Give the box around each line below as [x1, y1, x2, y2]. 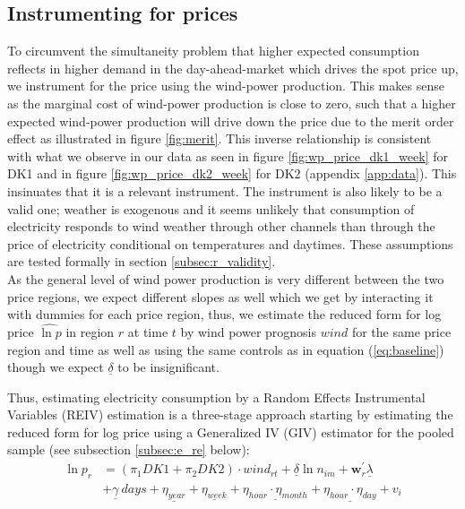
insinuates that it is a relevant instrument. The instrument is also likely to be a [7, 181, 443, 200]
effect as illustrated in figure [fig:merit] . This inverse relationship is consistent [7, 129, 432, 148]
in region [65, 322, 115, 341]
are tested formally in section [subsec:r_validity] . [7, 252, 276, 271]
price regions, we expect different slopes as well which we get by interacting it [7, 287, 434, 306]
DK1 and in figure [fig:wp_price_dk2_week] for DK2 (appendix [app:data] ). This [7, 164, 457, 183]
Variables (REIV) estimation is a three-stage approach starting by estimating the [7, 405, 453, 424]
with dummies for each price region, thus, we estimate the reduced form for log [7, 305, 442, 324]
